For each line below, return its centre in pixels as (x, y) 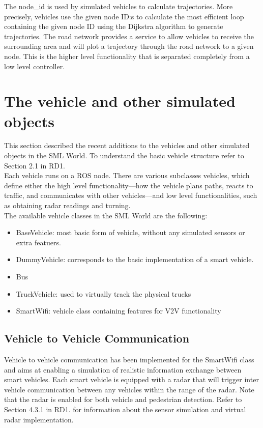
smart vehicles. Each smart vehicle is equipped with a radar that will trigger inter (131, 379)
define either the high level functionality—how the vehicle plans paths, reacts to (129, 185)
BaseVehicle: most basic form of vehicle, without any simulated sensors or (130, 232)
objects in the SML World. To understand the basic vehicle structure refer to (124, 155)
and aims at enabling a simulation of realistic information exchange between (123, 369)
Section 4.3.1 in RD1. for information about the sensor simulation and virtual (125, 409)
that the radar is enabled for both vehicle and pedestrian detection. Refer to (123, 399)
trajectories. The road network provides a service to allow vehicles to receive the (129, 36)
